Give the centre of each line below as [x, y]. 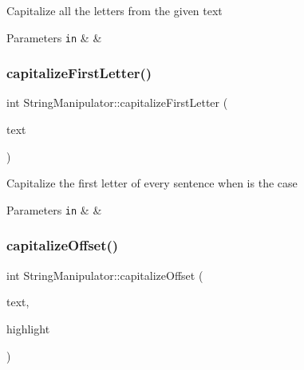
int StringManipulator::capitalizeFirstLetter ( [117, 102]
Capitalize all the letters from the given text [114, 10]
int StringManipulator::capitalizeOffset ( [105, 275]
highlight [28, 328]
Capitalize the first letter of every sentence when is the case [152, 183]
